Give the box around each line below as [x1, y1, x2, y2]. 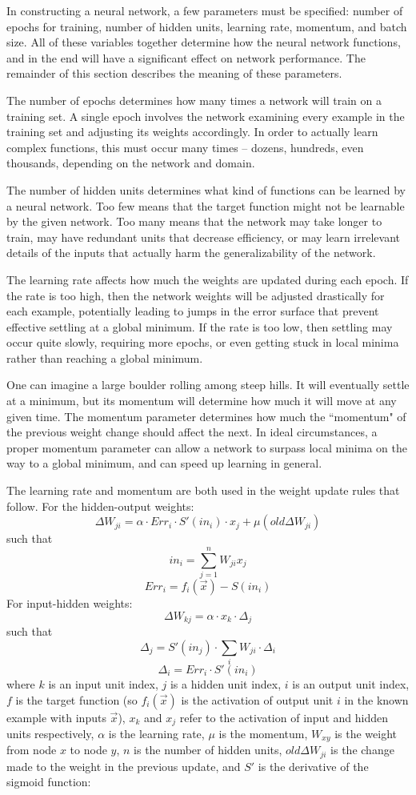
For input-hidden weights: [6, 594, 133, 611]
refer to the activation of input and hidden [179, 709, 388, 725]
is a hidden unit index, [170, 675, 282, 692]
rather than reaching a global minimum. [6, 349, 203, 366]
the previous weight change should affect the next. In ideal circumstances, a [6, 424, 378, 440]
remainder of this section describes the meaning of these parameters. [6, 65, 342, 82]
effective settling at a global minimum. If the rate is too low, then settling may [6, 318, 393, 335]
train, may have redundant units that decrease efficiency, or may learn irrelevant [6, 228, 400, 245]
